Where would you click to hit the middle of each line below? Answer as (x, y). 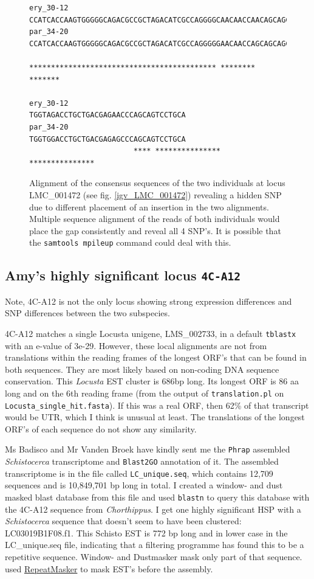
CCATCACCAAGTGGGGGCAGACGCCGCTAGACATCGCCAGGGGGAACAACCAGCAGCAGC (160, 43)
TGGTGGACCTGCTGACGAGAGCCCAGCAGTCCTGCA (108, 139)
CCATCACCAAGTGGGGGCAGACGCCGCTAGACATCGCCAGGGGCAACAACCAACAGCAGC (160, 20)
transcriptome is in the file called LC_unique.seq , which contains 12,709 (139, 473)
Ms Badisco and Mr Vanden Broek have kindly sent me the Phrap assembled (148, 449)
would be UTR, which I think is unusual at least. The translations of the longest (155, 417)
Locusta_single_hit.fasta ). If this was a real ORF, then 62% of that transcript (157, 405)
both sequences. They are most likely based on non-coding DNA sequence (142, 369)
